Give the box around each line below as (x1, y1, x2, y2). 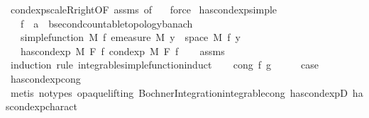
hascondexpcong (10, 71, 81, 85)
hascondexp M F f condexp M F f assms (20, 43, 225, 58)
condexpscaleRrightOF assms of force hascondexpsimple (10, 2, 277, 16)
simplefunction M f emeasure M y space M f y (20, 30, 241, 45)
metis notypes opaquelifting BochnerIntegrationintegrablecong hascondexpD (10, 85, 348, 100)
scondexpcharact (6, 99, 77, 114)
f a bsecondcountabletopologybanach (20, 16, 193, 30)
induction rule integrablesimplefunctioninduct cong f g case (10, 57, 319, 72)
